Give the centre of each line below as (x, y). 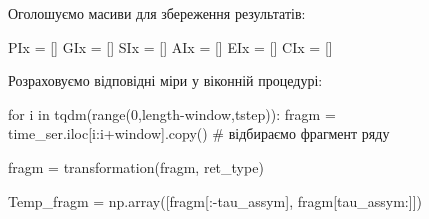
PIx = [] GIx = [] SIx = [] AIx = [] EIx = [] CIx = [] (170, 46)
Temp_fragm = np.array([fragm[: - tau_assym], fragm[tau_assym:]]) (215, 200)
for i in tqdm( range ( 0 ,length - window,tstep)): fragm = (172, 113)
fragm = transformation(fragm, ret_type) (136, 166)
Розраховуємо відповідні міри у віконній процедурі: (165, 80)
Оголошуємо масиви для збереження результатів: (157, 13)
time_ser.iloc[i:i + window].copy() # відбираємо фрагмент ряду (199, 133)
